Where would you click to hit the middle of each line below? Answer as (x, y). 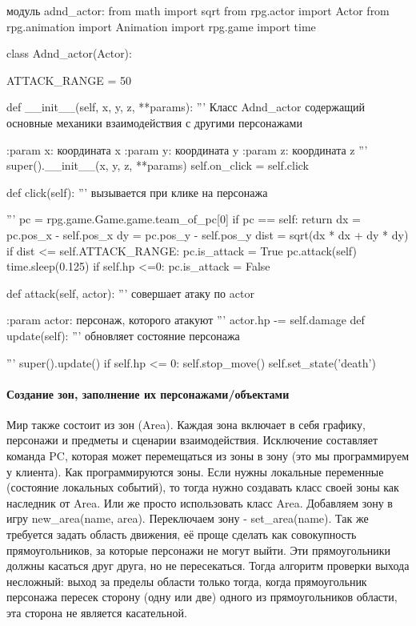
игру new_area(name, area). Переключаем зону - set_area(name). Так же (188, 518)
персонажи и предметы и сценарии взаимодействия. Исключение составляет (192, 440)
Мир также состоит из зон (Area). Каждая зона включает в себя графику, (186, 424)
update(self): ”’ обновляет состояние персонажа (123, 335)
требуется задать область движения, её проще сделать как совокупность (182, 534)
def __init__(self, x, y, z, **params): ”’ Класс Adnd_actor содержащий (186, 107)
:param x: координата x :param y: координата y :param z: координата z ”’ (187, 149)
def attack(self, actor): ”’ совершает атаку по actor (130, 293)
